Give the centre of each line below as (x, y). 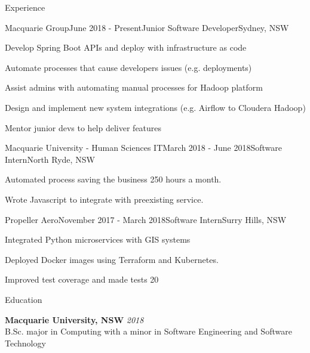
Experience (25, 7)
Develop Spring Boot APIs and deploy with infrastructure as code (126, 47)
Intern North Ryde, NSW (50, 159)
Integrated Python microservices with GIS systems (98, 239)
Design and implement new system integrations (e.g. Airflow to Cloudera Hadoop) (155, 107)
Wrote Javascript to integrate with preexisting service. (104, 199)
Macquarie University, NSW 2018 (74, 319)
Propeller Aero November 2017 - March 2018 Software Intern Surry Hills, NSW (146, 219)
